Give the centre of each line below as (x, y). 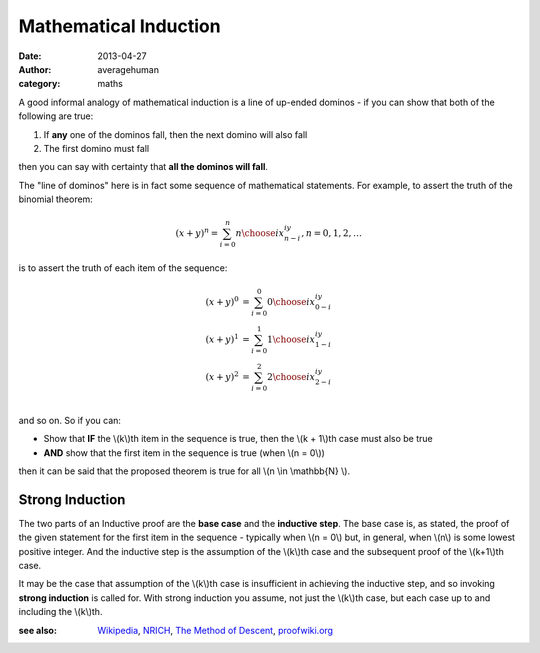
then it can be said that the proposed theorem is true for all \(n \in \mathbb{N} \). (184, 471)
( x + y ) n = (197, 232)
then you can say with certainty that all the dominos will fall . (143, 167)
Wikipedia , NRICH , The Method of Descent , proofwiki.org (215, 630)
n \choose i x (260, 233)
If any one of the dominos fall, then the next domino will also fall (175, 134)
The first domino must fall (96, 148)
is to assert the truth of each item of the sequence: (123, 267)
